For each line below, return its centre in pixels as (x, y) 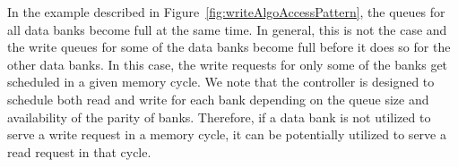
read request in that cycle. (79, 151)
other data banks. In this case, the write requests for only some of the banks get (228, 64)
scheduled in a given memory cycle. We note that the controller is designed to (221, 82)
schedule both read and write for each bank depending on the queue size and (218, 99)
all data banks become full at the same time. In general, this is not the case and (227, 29)
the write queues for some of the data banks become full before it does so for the (229, 47)
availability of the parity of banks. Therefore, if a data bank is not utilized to (219, 117)
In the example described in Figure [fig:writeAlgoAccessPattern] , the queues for (226, 12)
